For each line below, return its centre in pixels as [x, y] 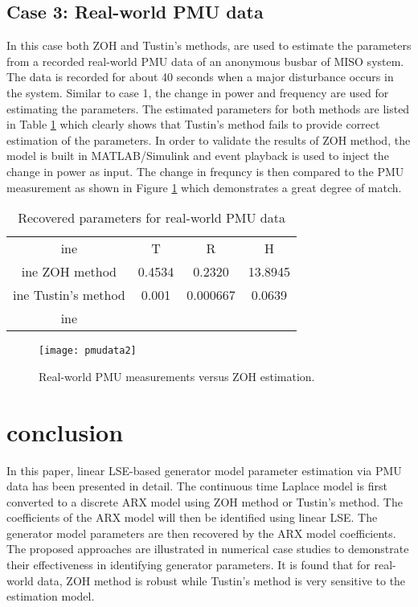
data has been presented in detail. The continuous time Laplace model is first [197, 486]
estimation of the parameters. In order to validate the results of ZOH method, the [209, 139]
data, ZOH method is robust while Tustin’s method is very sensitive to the [221, 580]
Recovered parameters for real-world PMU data [152, 218]
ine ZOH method [69, 272]
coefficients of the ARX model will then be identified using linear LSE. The [192, 517]
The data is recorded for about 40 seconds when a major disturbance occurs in [200, 77]
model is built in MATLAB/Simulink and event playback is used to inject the [198, 156]
